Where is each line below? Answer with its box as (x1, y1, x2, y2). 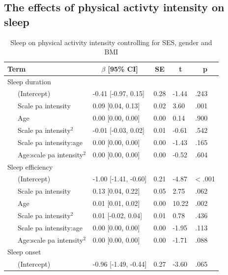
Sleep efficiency (7, 161, 53, 172)
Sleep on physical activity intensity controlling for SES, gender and (10, 37, 212, 47)
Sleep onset (7, 247, 41, 257)
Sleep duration (7, 76, 51, 86)
